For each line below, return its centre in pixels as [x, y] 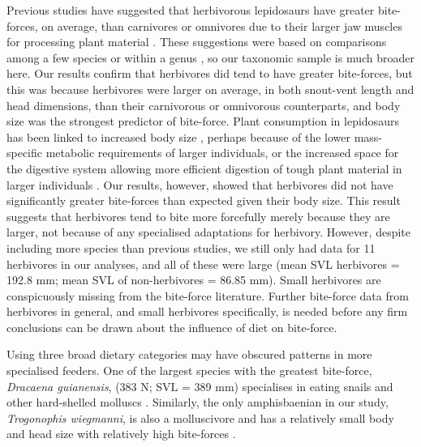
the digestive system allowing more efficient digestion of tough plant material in [204, 168]
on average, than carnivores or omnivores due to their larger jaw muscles [222, 26]
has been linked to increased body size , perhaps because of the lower [178, 136]
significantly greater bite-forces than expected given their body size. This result [204, 200]
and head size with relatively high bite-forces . [121, 434]
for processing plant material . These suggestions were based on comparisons [197, 42]
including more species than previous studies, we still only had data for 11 [191, 247]
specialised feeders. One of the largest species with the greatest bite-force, [189, 370]
